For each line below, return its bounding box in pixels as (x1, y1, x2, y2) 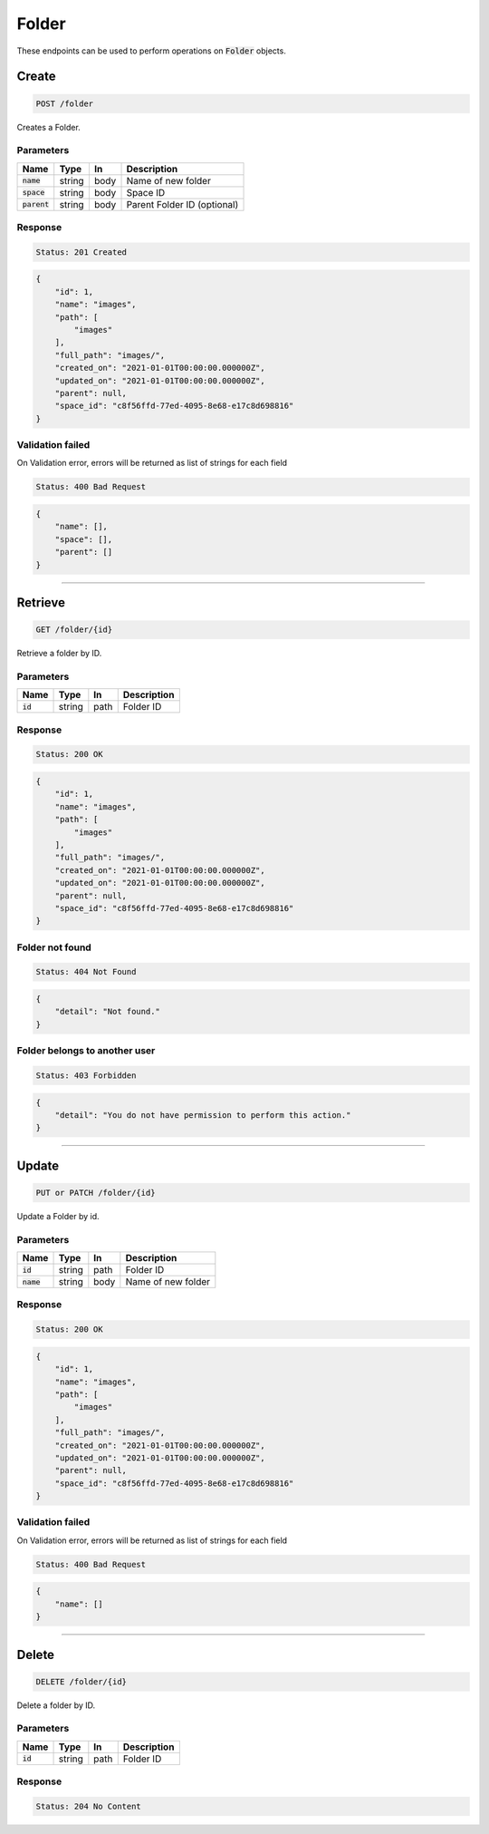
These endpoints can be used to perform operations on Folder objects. (16, 45, 287, 56)
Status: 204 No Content (35, 1801, 142, 1812)
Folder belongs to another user (16, 1044, 156, 1057)
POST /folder (35, 98, 94, 109)
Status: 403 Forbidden (35, 1070, 137, 1081)
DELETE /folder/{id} (35, 1676, 127, 1686)
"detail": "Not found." (54, 1006, 160, 1017)
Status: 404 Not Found (35, 966, 137, 977)
